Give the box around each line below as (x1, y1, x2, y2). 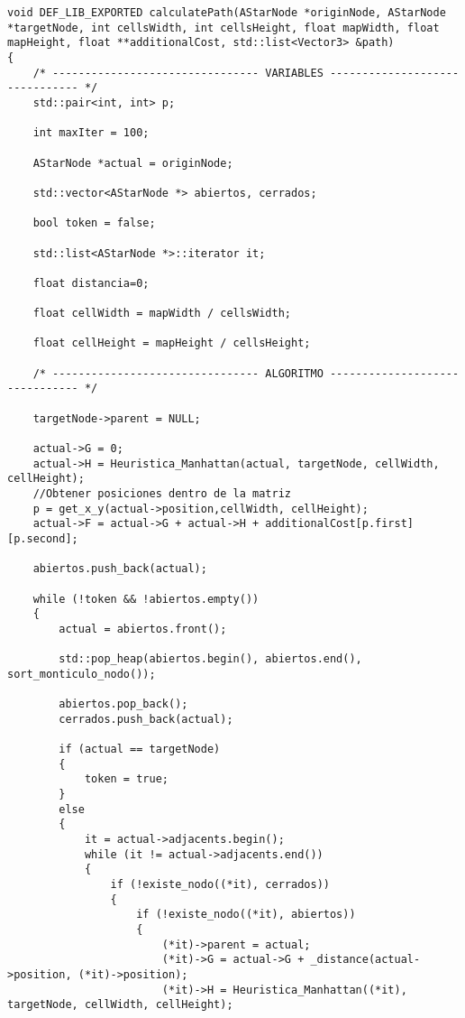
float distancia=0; (32, 276, 150, 290)
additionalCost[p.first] (265, 517, 415, 531)
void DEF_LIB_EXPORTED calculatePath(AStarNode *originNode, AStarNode (7, 6, 446, 19)
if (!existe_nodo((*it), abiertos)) (136, 908, 356, 921)
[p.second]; (7, 532, 78, 545)
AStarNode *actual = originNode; (32, 156, 233, 170)
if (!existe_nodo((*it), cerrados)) (110, 878, 330, 892)
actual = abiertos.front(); (59, 622, 227, 635)
